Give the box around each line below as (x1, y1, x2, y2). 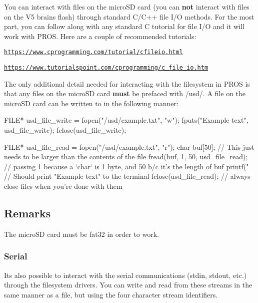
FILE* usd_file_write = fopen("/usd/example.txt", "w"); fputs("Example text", (4, 115, 248, 125)
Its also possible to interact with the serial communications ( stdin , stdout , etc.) (4, 269, 247, 280)
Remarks (4, 205, 51, 221)
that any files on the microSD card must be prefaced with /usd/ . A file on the (4, 88, 246, 99)
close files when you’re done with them (4, 181, 122, 191)
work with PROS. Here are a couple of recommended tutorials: (4, 31, 196, 41)
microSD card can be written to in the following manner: (4, 98, 178, 108)
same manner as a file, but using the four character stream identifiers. (4, 289, 218, 299)
